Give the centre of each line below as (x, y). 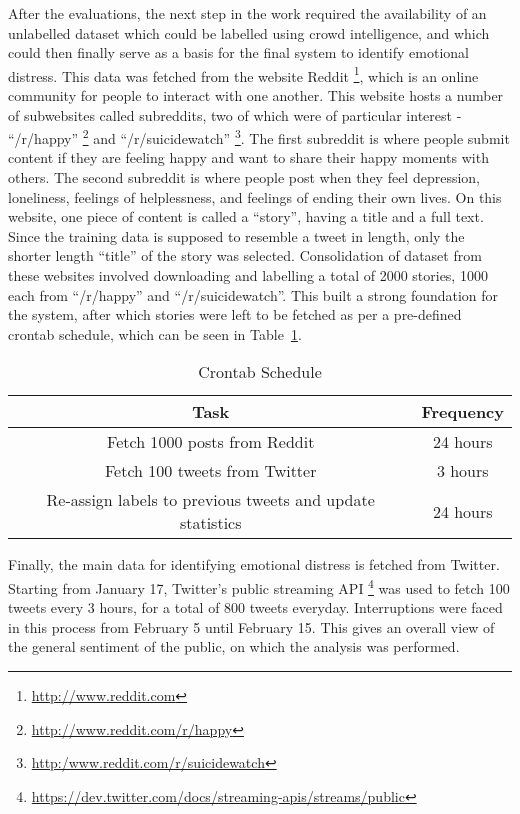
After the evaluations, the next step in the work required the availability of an (247, 13)
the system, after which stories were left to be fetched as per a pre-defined (235, 314)
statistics (210, 523)
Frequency (462, 412)
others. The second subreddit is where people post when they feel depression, (244, 177)
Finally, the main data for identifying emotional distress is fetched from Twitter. (254, 564)
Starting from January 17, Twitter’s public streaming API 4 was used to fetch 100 (259, 586)
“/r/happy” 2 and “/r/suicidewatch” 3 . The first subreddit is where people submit (259, 136)
